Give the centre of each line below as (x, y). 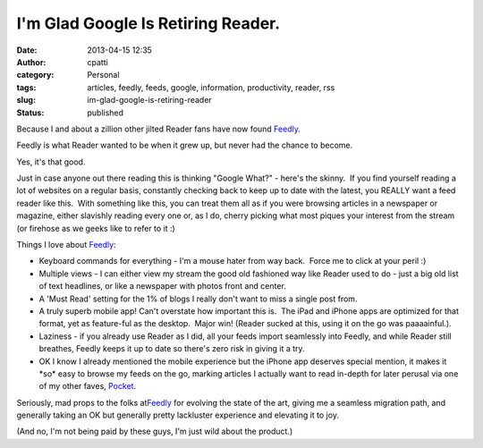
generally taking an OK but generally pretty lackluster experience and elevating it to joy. (178, 415)
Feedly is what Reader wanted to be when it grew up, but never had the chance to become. (185, 145)
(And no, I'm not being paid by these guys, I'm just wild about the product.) (155, 431)
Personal (103, 75)
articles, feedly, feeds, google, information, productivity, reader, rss (211, 87)
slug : (26, 100)
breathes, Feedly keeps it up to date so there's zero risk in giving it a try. (172, 349)
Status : (30, 113)
